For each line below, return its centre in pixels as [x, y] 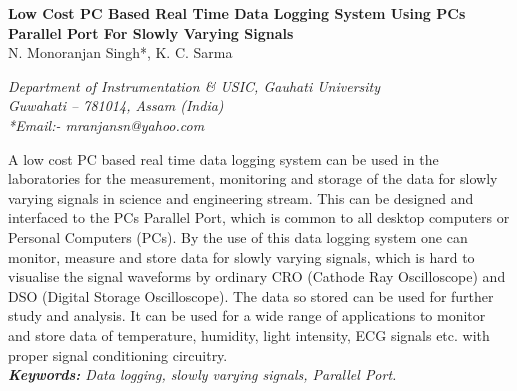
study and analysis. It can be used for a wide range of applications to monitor [247, 315]
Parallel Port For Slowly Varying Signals [151, 32]
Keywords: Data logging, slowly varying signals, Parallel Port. [202, 374]
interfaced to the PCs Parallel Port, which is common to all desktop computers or [259, 217]
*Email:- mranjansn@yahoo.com [106, 124]
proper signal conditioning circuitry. [118, 354]
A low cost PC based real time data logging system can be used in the [223, 158]
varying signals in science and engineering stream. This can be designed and [241, 197]
